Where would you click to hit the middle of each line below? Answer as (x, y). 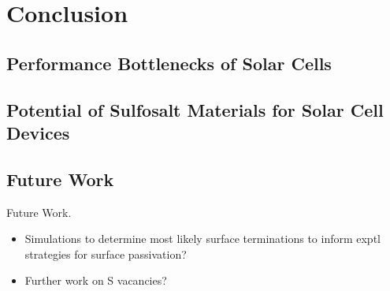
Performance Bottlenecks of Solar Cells (169, 63)
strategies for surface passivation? (106, 254)
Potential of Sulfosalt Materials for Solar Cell (195, 109)
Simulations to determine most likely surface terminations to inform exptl (202, 239)
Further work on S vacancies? (96, 280)
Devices (38, 132)
